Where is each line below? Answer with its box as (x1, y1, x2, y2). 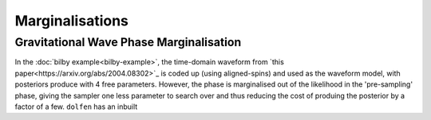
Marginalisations (14, 12, 129, 29)
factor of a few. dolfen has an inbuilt (14, 102, 138, 111)
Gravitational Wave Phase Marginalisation (14, 35, 242, 49)
